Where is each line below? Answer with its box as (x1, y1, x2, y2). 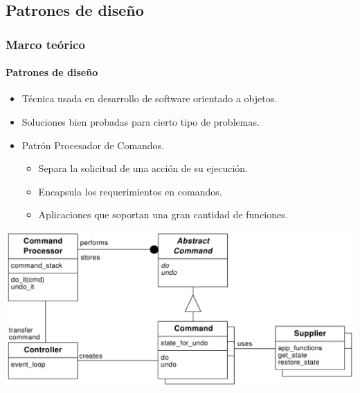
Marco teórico (6, 35, 85, 52)
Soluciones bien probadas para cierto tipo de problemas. (21, 115, 260, 129)
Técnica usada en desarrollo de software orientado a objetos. (21, 91, 278, 106)
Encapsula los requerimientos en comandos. (38, 184, 222, 198)
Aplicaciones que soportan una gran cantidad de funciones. (38, 207, 288, 222)
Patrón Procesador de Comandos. (21, 137, 165, 152)
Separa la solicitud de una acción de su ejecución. (38, 161, 248, 175)
